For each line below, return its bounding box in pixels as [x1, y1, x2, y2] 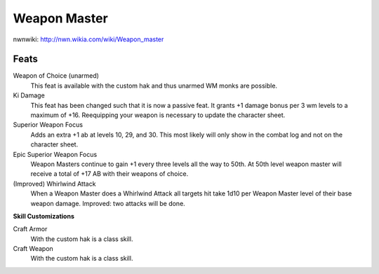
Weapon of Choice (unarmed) [13, 71, 100, 80]
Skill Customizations [13, 212, 75, 220]
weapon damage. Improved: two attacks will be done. [30, 199, 185, 207]
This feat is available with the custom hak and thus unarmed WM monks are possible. [30, 81, 277, 90]
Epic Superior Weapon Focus [13, 150, 98, 158]
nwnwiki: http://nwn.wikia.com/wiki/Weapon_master [13, 35, 164, 43]
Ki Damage [13, 91, 45, 100]
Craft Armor [13, 225, 48, 233]
